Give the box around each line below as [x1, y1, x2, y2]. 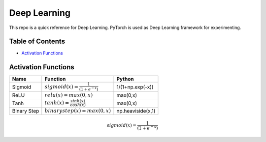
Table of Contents [9, 37, 66, 46]
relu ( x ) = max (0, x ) [44, 92, 93, 98]
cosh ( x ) [69, 102, 86, 108]
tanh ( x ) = [44, 100, 69, 106]
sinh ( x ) [70, 98, 86, 103]
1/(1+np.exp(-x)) [116, 84, 154, 90]
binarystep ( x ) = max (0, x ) [44, 108, 111, 114]
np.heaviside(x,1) [116, 108, 156, 114]
